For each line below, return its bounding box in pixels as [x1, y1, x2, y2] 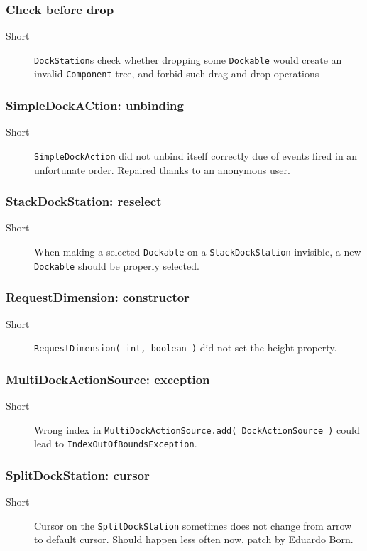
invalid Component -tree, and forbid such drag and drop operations [34, 66, 319, 81]
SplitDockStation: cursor [6, 466, 150, 484]
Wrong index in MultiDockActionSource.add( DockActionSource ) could [34, 422, 360, 437]
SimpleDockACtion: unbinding [6, 97, 184, 114]
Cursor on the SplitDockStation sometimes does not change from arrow [34, 518, 352, 533]
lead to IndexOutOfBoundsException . [34, 436, 197, 451]
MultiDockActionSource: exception [6, 370, 210, 388]
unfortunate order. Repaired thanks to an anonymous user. [34, 162, 290, 177]
